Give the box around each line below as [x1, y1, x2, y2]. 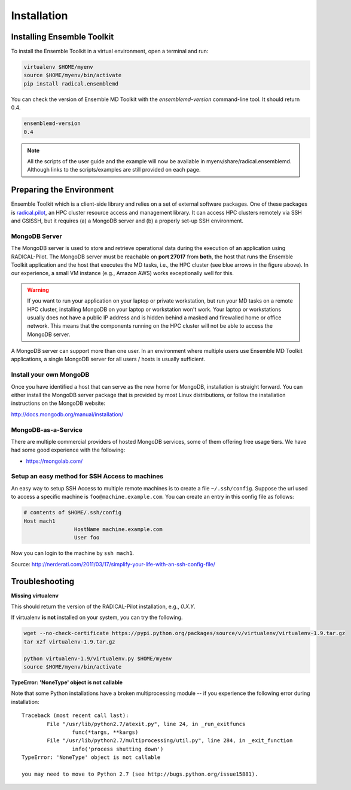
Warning [27, 286, 49, 293]
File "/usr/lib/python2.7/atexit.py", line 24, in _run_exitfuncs [47, 721, 246, 727]
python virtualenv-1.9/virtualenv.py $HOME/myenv [23, 655, 172, 662]
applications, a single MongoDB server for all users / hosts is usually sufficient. [11, 356, 206, 363]
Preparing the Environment [11, 185, 114, 195]
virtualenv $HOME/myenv [23, 63, 94, 71]
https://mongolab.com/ [26, 457, 83, 465]
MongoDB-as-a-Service [11, 425, 83, 434]
